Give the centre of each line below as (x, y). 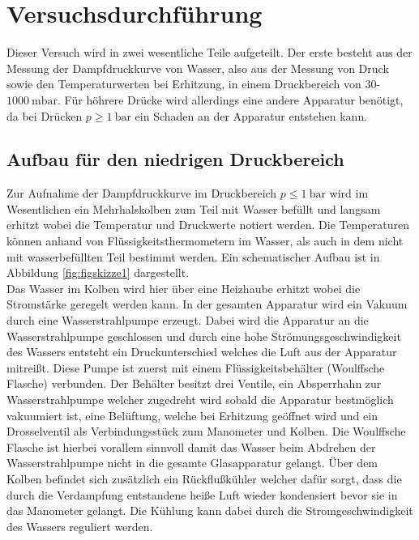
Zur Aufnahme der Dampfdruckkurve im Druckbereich (142, 193)
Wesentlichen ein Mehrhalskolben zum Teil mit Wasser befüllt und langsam (194, 208)
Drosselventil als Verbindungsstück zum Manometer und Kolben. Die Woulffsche (206, 431)
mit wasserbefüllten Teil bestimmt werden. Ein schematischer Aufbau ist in (193, 256)
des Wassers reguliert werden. (80, 526)
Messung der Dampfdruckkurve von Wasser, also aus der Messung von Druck (198, 68)
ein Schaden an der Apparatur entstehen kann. (251, 115)
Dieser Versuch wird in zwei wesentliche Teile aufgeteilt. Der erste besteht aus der (209, 52)
